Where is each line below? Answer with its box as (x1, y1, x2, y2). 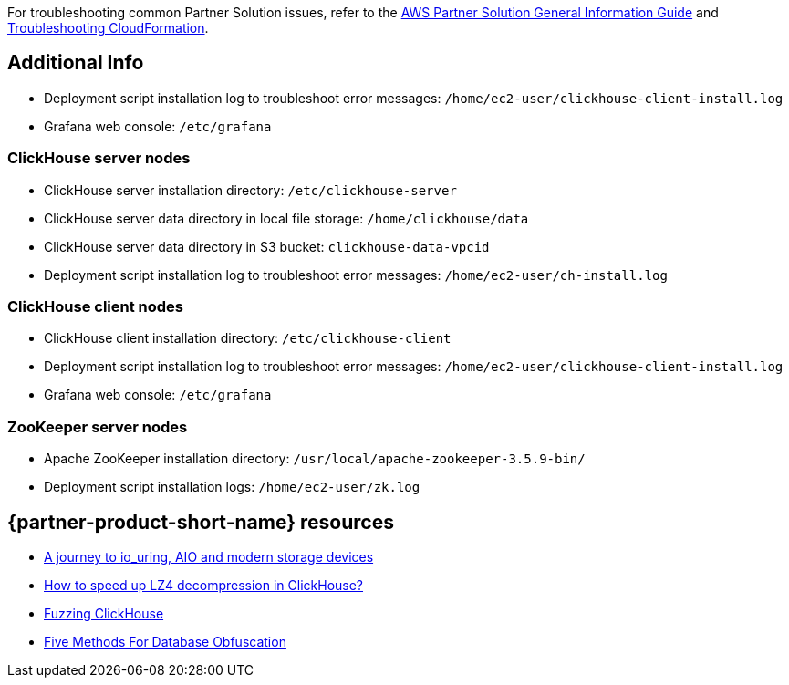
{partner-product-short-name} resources (7, 510, 394, 534)
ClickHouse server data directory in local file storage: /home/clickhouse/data (44, 210, 529, 226)
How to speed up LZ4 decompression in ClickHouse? (44, 576, 364, 593)
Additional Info (7, 51, 144, 75)
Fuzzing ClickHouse (44, 605, 164, 621)
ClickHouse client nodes (7, 296, 184, 316)
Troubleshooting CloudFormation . (7, 20, 209, 36)
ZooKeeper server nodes (7, 417, 188, 436)
